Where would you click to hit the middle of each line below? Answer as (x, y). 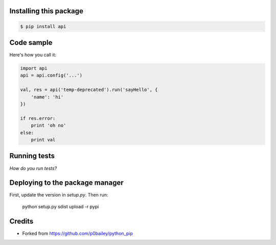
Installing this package (47, 11)
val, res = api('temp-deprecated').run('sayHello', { (89, 90)
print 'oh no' (49, 126)
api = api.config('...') (51, 76)
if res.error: (38, 118)
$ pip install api (43, 26)
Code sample (31, 43)
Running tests (32, 156)
